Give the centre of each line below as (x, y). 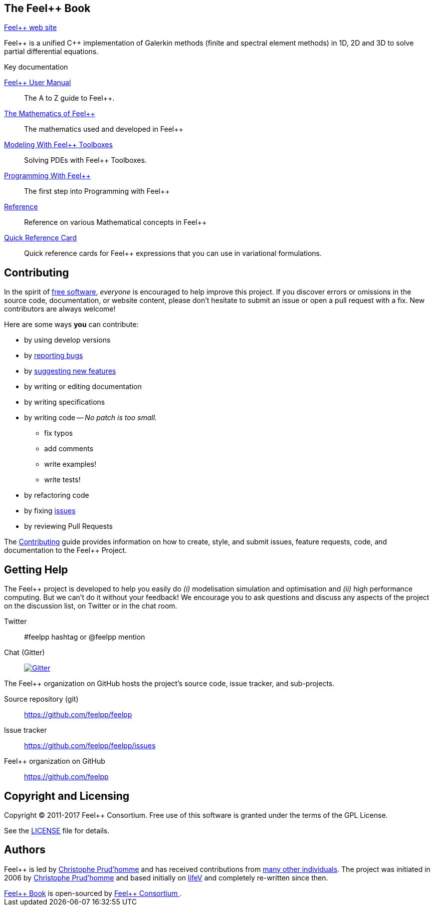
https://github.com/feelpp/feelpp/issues (90, 746)
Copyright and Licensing (67, 796)
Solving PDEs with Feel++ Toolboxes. (85, 160)
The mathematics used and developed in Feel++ (104, 129)
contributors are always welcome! (60, 309)
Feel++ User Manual (38, 83)
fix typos (59, 433)
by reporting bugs (54, 356)
